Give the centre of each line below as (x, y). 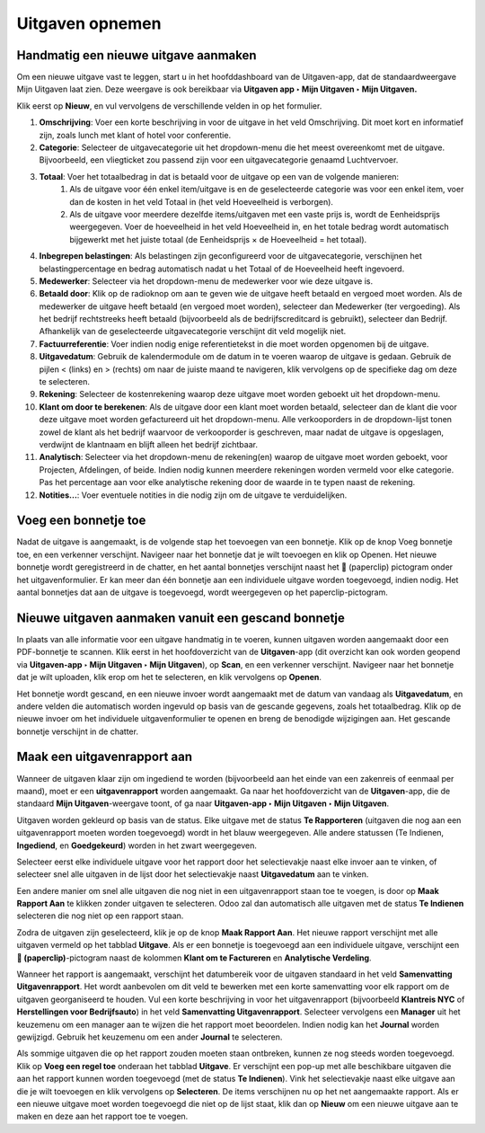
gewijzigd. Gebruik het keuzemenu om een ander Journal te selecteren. (150, 1037)
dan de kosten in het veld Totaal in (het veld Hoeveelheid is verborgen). (202, 201)
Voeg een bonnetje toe (81, 521)
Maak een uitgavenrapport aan (105, 757)
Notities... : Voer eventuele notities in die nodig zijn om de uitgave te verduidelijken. (193, 495)
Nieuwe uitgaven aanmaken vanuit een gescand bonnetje (181, 618)
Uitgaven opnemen (89, 23)
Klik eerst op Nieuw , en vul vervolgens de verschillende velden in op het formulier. (169, 106)
